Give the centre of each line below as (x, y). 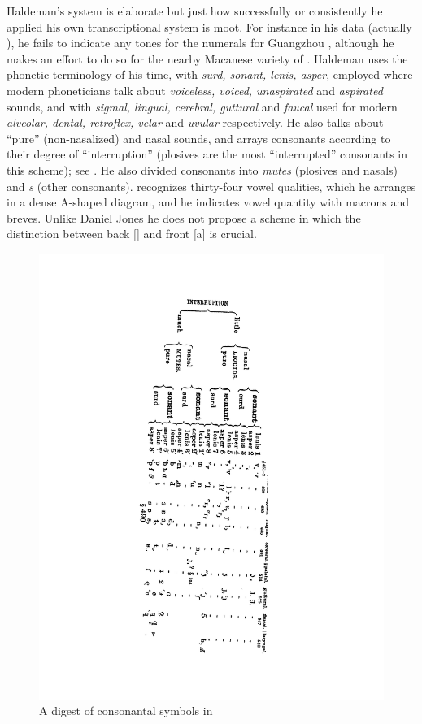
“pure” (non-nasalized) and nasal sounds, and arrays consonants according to (199, 138)
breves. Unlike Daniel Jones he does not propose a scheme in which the (184, 217)
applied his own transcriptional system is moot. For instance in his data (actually (209, 26)
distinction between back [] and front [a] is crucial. (132, 234)
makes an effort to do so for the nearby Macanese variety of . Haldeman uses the (207, 58)
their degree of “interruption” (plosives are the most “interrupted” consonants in (207, 154)
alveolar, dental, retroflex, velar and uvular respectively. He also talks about (195, 122)
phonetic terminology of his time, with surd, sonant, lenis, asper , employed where (210, 74)
